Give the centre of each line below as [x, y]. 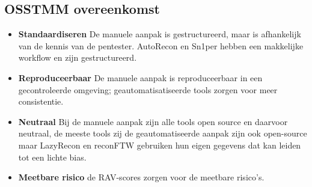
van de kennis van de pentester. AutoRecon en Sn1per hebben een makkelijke [161, 45]
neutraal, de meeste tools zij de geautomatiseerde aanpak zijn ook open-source [163, 133]
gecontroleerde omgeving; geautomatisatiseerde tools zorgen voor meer [148, 89]
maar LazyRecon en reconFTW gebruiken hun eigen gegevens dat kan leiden [160, 145]
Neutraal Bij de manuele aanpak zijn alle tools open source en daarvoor [153, 121]
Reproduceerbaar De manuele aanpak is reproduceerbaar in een [140, 77]
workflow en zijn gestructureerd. [78, 57]
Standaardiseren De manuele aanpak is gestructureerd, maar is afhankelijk [160, 34]
